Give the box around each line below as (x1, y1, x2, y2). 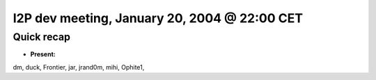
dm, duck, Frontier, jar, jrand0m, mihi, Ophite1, (13, 63, 145, 71)
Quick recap (13, 31, 71, 43)
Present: (30, 50, 56, 58)
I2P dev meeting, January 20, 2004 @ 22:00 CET (13, 10, 303, 26)
